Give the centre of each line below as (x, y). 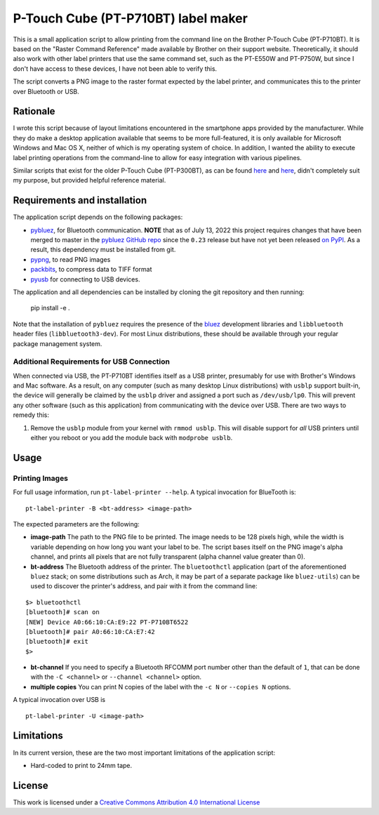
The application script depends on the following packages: (98, 217)
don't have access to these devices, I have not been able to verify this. (115, 68)
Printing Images (41, 478)
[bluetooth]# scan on (62, 612)
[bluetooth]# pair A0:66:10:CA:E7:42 (91, 631)
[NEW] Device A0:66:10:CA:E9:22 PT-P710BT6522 (107, 622)
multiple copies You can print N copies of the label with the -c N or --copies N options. (161, 687)
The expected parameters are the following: (76, 524)
